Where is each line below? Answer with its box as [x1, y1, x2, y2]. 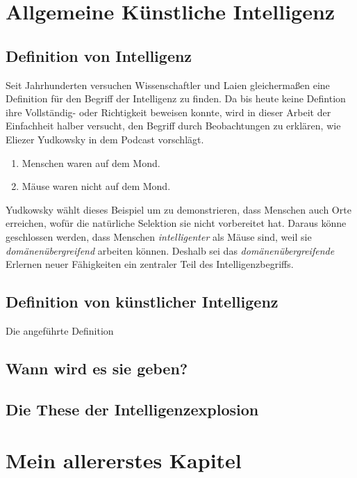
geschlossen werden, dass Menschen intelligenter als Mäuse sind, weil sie [6, 229, 312, 244]
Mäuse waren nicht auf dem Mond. [22, 179, 171, 193]
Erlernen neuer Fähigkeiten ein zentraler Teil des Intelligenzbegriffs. [6, 257, 294, 271]
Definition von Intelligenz [6, 45, 192, 66]
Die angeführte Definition [6, 323, 114, 337]
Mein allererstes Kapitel [6, 446, 242, 475]
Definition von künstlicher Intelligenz [6, 291, 279, 312]
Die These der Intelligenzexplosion [6, 398, 259, 420]
